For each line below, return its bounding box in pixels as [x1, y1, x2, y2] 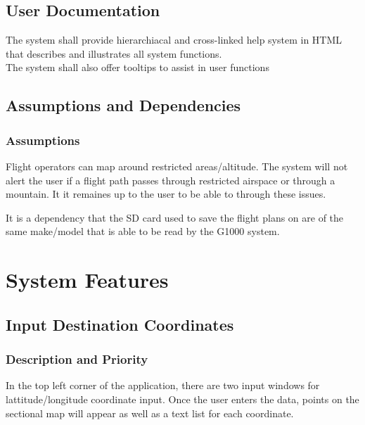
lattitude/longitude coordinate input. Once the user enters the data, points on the [6, 391, 359, 406]
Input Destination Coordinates [6, 313, 234, 335]
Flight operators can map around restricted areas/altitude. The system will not [6, 158, 348, 173]
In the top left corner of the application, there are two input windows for [6, 378, 320, 393]
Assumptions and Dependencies [6, 94, 241, 116]
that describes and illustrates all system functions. [6, 46, 222, 61]
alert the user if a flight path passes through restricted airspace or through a [6, 172, 335, 187]
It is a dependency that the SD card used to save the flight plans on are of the [6, 210, 344, 224]
